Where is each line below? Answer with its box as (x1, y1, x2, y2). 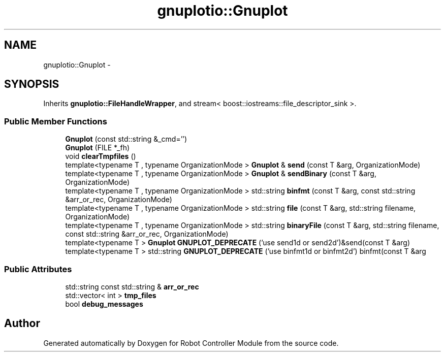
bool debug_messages (65, 299, 143, 308)
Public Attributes (4, 264, 72, 274)
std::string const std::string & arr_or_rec (65, 282, 199, 291)
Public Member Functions (4, 116, 107, 126)
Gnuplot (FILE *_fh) (65, 143, 130, 152)
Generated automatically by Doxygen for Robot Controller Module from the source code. (43, 338, 339, 347)
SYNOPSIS (4, 78, 59, 91)
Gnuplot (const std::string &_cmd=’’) (65, 135, 187, 144)
